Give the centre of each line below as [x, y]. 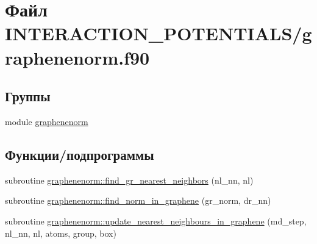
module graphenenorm [47, 121]
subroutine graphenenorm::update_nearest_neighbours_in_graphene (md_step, [156, 221]
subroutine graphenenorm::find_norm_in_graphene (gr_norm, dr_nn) [138, 200]
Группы [28, 96]
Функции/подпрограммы [80, 154]
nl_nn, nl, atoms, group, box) [61, 233]
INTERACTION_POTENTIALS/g [158, 33]
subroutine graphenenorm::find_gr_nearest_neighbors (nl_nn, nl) [129, 180]
